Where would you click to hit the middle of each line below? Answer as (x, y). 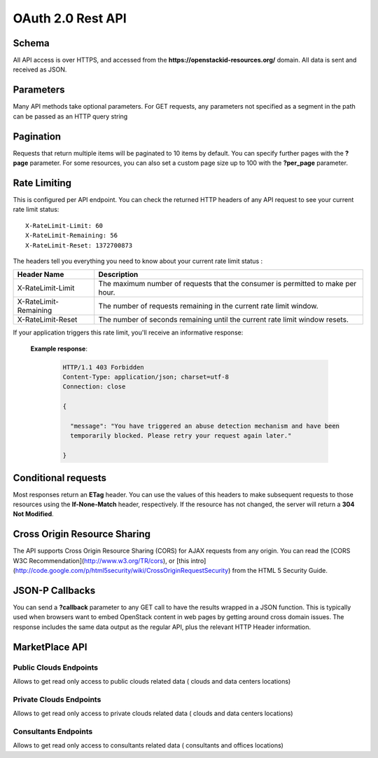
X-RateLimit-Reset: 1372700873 (79, 245)
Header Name (41, 275)
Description (118, 275)
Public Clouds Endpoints (55, 668)
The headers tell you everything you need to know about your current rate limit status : (138, 261)
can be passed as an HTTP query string (70, 116)
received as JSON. (40, 69)
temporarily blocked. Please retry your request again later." (181, 436)
